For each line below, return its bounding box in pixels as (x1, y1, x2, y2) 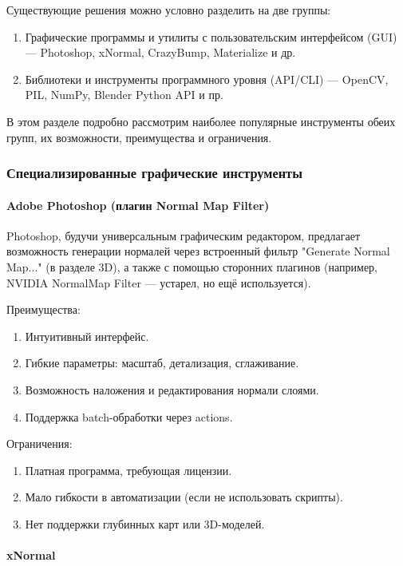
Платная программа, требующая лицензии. (25, 461, 232, 478)
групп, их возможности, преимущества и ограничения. (6, 129, 272, 145)
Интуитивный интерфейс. (25, 327, 149, 344)
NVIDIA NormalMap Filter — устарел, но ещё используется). (6, 274, 311, 291)
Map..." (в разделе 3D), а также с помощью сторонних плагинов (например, (6, 258, 377, 275)
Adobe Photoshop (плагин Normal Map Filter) (6, 196, 270, 213)
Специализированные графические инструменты (6, 163, 302, 183)
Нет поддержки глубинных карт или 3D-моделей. (25, 515, 265, 532)
